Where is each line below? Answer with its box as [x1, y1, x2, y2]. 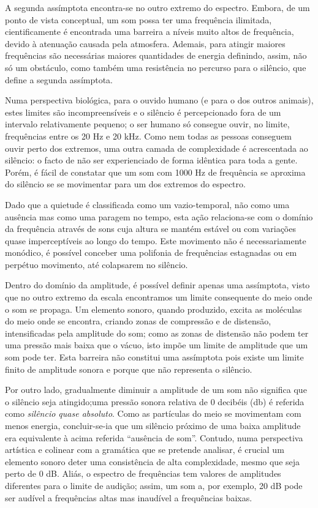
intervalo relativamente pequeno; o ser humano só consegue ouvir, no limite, [5, 118, 290, 130]
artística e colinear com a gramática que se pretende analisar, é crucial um [5, 443, 284, 456]
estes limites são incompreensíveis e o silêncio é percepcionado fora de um [5, 105, 281, 118]
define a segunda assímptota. [5, 73, 113, 86]
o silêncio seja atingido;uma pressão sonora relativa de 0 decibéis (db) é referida [5, 395, 305, 408]
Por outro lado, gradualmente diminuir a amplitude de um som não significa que [5, 383, 307, 396]
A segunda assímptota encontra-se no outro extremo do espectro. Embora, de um [5, 1, 310, 13]
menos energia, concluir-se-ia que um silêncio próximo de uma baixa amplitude [5, 419, 301, 431]
